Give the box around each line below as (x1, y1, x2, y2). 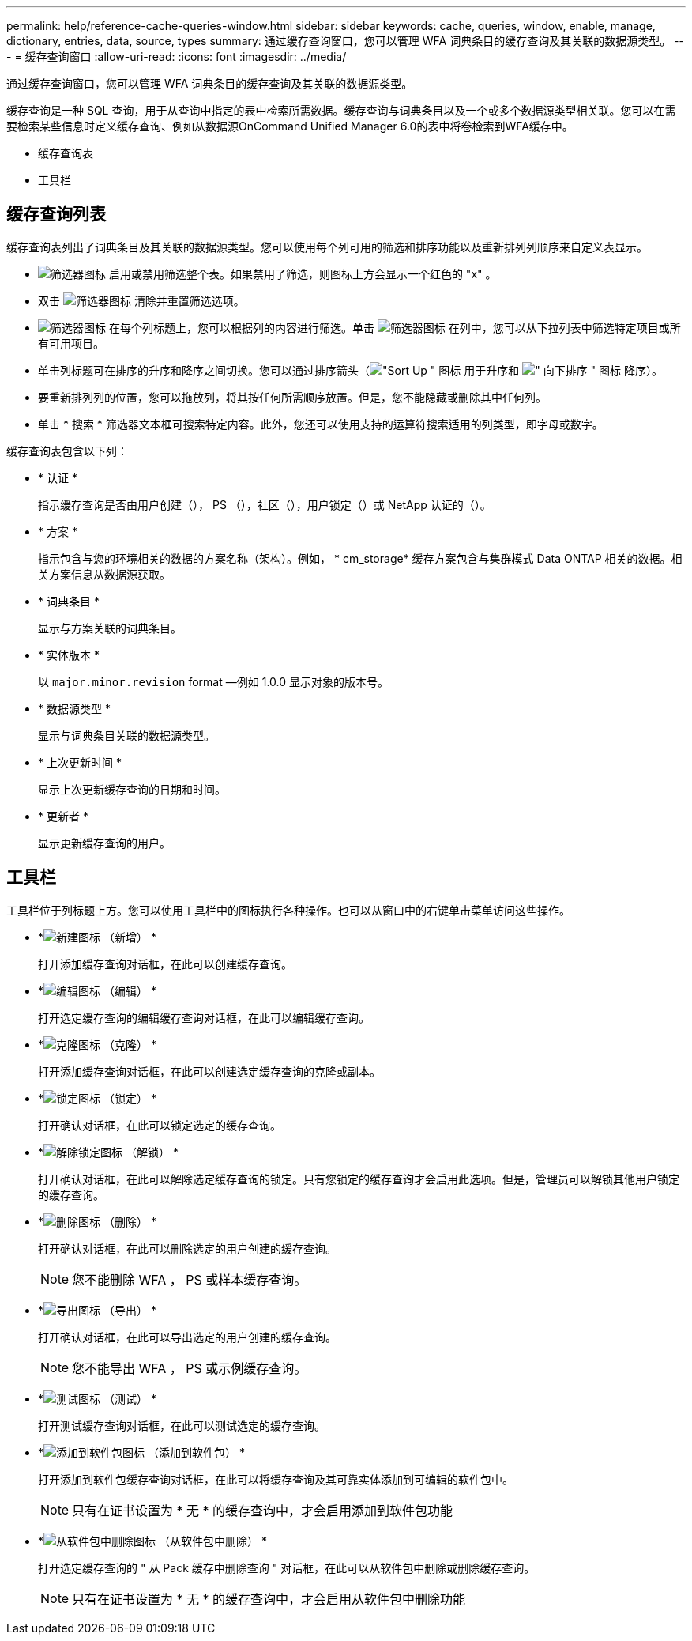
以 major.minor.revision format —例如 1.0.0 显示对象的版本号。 (38, 674, 389, 688)
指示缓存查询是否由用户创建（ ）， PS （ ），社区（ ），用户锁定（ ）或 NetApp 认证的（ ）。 (38, 497, 491, 511)
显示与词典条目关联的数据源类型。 (38, 728, 215, 742)
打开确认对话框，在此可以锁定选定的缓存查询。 (38, 1118, 281, 1132)
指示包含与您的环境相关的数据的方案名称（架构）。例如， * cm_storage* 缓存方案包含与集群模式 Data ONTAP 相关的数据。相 (38, 551, 683, 565)
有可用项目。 (38, 336, 104, 350)
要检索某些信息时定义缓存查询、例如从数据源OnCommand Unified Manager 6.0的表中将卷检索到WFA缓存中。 (6, 119, 574, 133)
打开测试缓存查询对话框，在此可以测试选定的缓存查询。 (38, 1418, 325, 1432)
